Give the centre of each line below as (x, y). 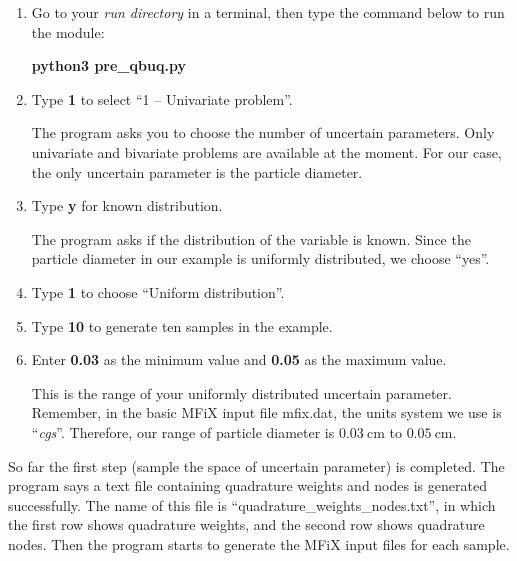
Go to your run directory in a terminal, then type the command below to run (268, 12)
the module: (68, 31)
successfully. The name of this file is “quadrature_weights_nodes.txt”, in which (252, 504)
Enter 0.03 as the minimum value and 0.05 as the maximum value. (239, 359)
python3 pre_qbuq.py (108, 65)
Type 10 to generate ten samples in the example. (182, 325)
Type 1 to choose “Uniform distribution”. (158, 291)
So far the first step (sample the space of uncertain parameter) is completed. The (256, 465)
